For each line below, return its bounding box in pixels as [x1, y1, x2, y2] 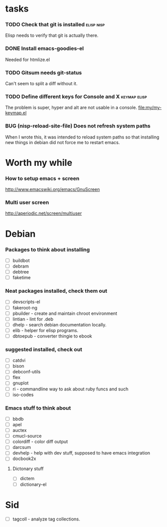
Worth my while [5, 157, 72, 168]
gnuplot [12, 380, 29, 386]
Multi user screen [5, 199, 49, 206]
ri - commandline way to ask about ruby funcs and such [12, 386, 129, 392]
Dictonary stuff [12, 466, 44, 472]
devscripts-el [12, 299, 40, 305]
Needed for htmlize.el [5, 56, 50, 62]
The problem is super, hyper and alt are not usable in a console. [5, 104, 137, 111]
